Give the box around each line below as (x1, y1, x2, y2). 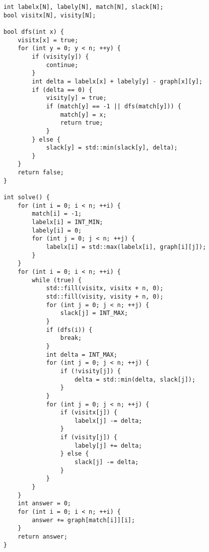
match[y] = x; (60, 111, 107, 118)
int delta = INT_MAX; (46, 351, 118, 358)
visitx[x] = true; (17, 36, 78, 44)
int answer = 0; (17, 500, 71, 507)
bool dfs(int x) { (3, 28, 64, 35)
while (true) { (32, 276, 82, 284)
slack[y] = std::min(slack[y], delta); (46, 144, 178, 152)
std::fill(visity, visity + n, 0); (46, 293, 164, 300)
